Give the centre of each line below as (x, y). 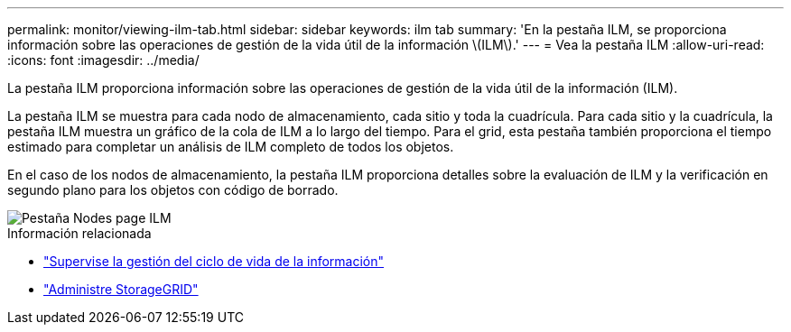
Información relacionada (79, 233)
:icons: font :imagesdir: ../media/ (103, 60)
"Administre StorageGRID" (121, 289)
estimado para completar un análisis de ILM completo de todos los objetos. (231, 147)
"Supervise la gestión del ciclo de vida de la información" (214, 261)
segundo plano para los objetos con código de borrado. (173, 190)
